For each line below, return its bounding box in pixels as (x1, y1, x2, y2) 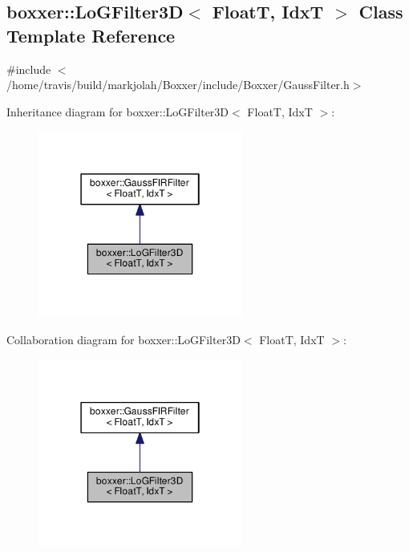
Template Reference (6, 22, 176, 47)
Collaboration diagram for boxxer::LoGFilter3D (6, 331, 241, 348)
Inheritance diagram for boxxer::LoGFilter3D (6, 103, 229, 120)
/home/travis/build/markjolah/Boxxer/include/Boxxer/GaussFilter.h (6, 76, 350, 93)
